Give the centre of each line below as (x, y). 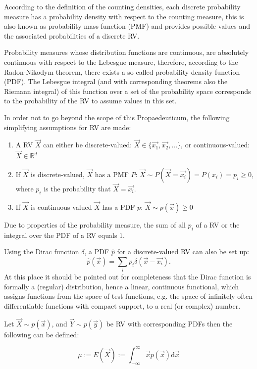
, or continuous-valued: (215, 145)
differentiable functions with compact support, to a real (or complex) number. (122, 306)
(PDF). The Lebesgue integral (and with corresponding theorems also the (116, 81)
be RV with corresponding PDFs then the (169, 323)
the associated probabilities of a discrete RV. (72, 35)
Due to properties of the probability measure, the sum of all (95, 224)
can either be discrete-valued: (88, 145)
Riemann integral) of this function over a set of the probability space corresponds (128, 91)
